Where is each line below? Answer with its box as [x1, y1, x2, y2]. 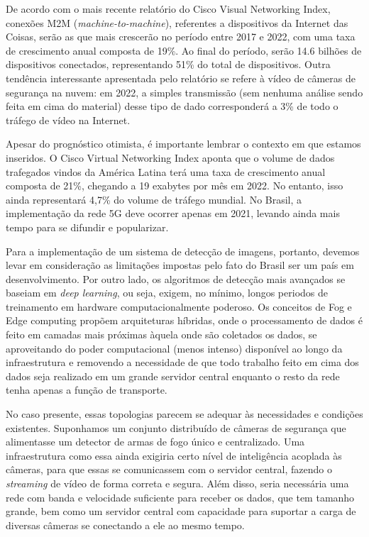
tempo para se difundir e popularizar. [6, 219, 169, 234]
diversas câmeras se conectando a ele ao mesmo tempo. [6, 517, 245, 532]
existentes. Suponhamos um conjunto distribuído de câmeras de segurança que [6, 420, 346, 435]
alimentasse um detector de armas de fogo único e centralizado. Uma [6, 434, 305, 449]
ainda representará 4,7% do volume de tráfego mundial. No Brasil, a [6, 192, 302, 206]
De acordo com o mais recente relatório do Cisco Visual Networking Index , [6, 1, 331, 16]
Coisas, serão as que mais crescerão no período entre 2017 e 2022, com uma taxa [6, 29, 356, 44]
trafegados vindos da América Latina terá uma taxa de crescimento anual [6, 164, 326, 179]
